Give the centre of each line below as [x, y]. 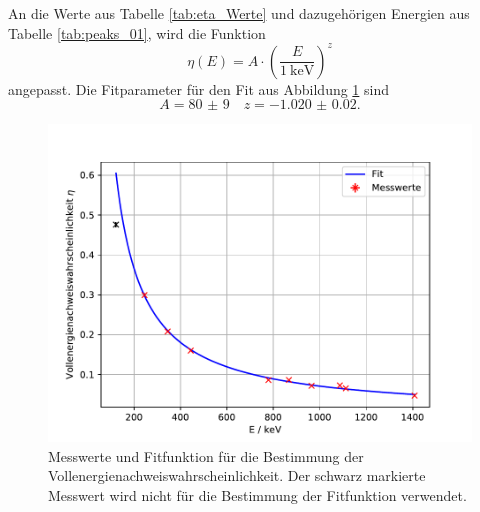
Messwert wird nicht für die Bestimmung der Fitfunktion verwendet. [257, 495]
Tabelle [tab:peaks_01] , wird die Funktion [137, 32]
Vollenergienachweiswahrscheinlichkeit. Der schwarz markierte [237, 475]
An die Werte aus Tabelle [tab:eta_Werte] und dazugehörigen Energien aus [239, 13]
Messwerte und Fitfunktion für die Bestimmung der [206, 455]
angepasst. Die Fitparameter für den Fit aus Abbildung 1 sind [198, 88]
